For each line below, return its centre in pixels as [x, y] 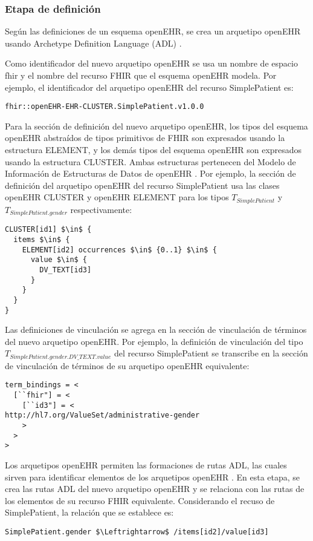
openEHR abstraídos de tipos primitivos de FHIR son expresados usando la [145, 138]
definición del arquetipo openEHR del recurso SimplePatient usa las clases [142, 185]
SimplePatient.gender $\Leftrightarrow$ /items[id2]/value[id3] [137, 532]
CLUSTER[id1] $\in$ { [48, 230]
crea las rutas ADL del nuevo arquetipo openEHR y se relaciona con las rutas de [155, 489]
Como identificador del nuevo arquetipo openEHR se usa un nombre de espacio [151, 63]
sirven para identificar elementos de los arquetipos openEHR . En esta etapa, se [153, 477]
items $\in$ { [42, 239]
